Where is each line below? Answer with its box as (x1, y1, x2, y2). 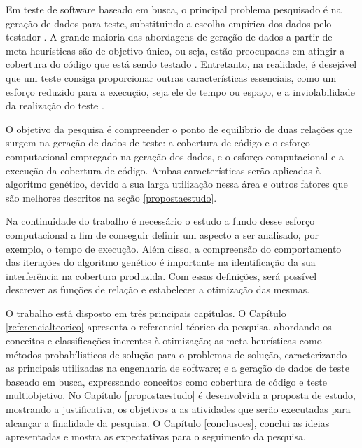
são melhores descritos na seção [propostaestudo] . (6, 190, 217, 204)
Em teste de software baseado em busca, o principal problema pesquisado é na (6, 2, 342, 16)
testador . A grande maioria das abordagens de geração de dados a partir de (6, 29, 333, 44)
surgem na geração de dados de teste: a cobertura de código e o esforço (6, 135, 310, 150)
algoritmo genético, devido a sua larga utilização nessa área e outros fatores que (6, 176, 348, 191)
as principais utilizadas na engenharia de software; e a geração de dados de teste (6, 360, 349, 375)
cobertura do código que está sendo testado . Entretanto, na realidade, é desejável (6, 57, 357, 71)
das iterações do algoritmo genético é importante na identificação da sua (6, 255, 316, 269)
